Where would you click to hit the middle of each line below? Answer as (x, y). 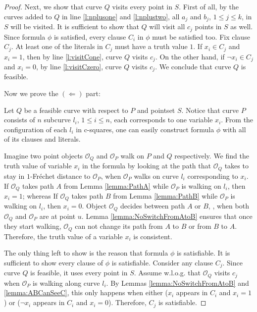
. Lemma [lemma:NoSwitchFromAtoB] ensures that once (167, 216)
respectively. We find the (212, 156)
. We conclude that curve (193, 66)
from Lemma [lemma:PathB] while (165, 195)
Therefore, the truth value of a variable (63, 236)
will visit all (167, 26)
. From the (237, 120)
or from (200, 226)
